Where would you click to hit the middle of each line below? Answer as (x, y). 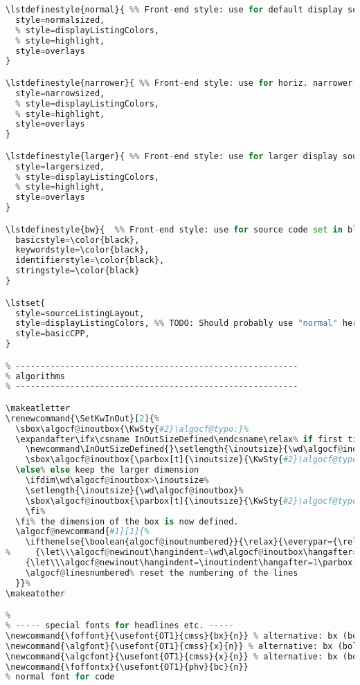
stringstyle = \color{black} (78, 271)
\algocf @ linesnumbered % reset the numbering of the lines (162, 573)
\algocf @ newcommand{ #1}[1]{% (82, 532)
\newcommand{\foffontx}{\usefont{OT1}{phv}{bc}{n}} (127, 667)
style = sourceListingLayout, (80, 313)
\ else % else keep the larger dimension (107, 470)
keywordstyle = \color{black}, (82, 250)
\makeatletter (38, 408)
